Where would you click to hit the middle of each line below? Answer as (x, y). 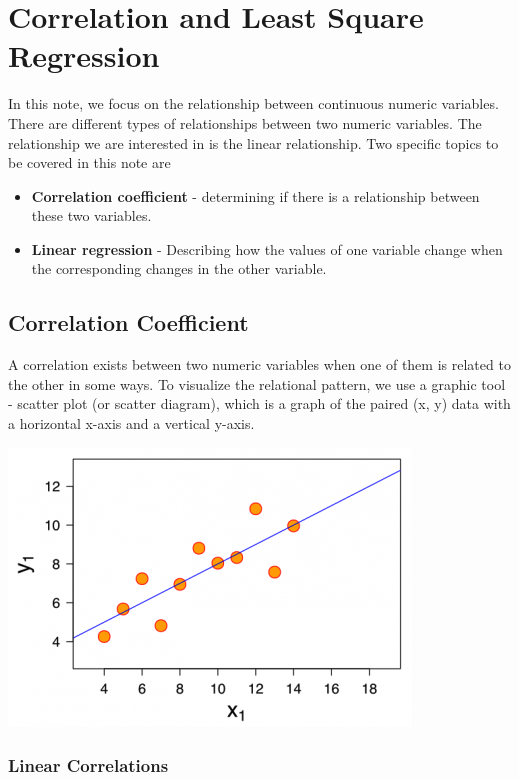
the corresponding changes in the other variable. (179, 268)
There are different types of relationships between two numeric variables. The (245, 122)
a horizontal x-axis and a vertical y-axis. (131, 423)
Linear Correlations (88, 765)
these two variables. (91, 215)
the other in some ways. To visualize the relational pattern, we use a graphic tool (257, 383)
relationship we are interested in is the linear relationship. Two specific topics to (253, 142)
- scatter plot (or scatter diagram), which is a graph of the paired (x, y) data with (259, 403)
